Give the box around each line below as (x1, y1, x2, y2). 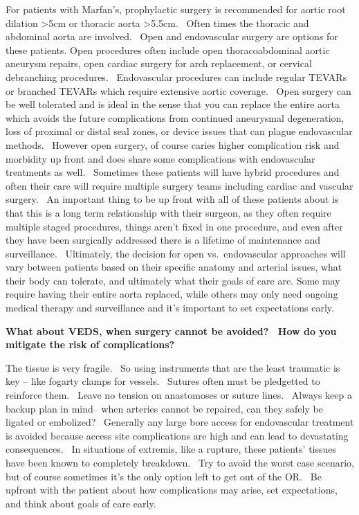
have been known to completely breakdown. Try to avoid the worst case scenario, (6, 455, 354, 469)
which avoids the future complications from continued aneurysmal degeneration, (6, 110, 344, 125)
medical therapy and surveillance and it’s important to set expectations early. (6, 300, 334, 315)
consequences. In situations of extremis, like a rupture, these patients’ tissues (6, 442, 337, 456)
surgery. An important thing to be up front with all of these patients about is (6, 192, 339, 206)
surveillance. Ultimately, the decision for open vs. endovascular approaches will (6, 246, 346, 260)
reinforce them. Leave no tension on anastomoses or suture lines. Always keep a (6, 388, 352, 402)
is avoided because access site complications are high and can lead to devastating (6, 428, 349, 442)
